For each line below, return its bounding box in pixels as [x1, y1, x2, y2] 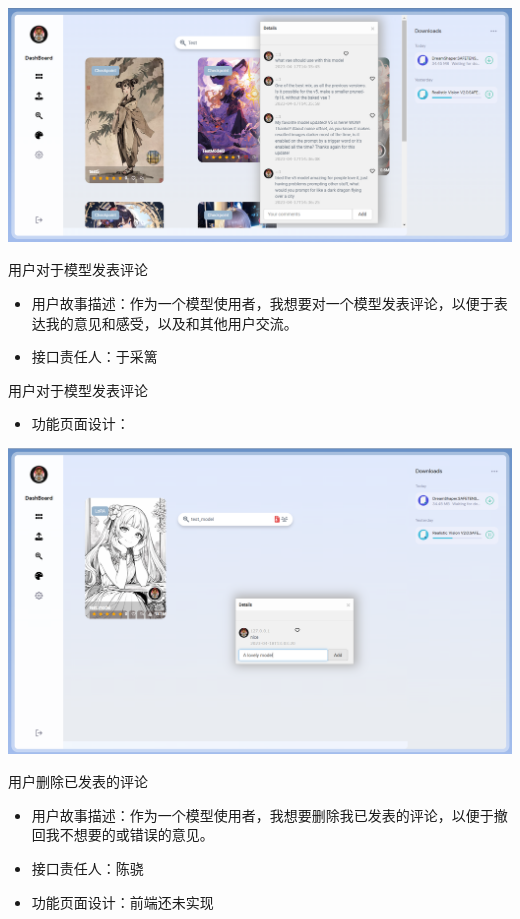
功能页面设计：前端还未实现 [31, 891, 214, 912]
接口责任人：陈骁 [31, 857, 144, 878]
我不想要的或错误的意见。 [45, 824, 214, 845]
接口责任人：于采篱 [31, 346, 158, 367]
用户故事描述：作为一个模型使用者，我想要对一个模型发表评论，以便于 [31, 292, 494, 313]
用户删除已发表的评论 [8, 771, 148, 792]
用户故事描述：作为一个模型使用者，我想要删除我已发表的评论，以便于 [31, 804, 494, 825]
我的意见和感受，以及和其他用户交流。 [45, 312, 298, 333]
